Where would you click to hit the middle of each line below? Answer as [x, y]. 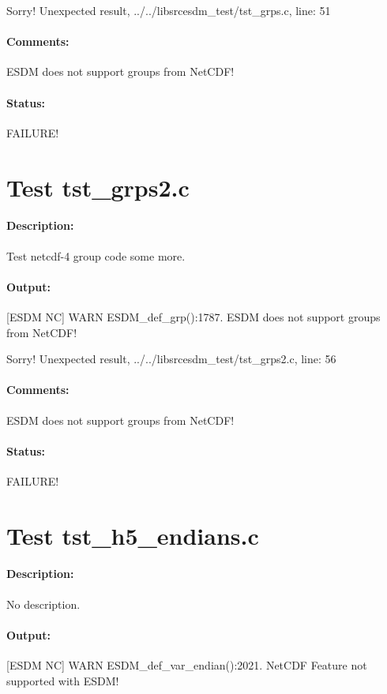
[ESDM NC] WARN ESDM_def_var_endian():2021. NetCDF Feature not [187, 665]
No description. [43, 604]
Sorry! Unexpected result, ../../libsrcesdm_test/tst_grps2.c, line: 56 [171, 359]
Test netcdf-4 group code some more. [96, 255]
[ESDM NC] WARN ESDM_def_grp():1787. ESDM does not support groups [193, 316]
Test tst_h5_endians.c [133, 535]
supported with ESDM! [63, 680]
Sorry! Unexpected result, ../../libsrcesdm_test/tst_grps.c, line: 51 [169, 10]
